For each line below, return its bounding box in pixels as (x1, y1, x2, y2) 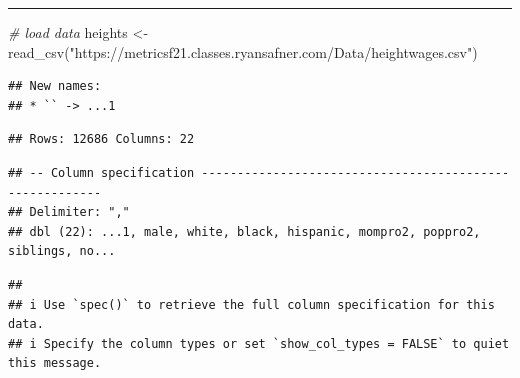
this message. (8, 356, 102, 371)
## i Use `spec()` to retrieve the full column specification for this (8, 297, 495, 312)
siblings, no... (8, 244, 116, 259)
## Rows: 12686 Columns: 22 (8, 132, 195, 147)
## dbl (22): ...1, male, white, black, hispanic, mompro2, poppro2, (8, 224, 481, 239)
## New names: (8, 79, 102, 94)
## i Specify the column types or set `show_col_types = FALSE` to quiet (8, 336, 510, 351)
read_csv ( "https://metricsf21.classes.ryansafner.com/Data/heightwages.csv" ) (8, 41, 478, 62)
